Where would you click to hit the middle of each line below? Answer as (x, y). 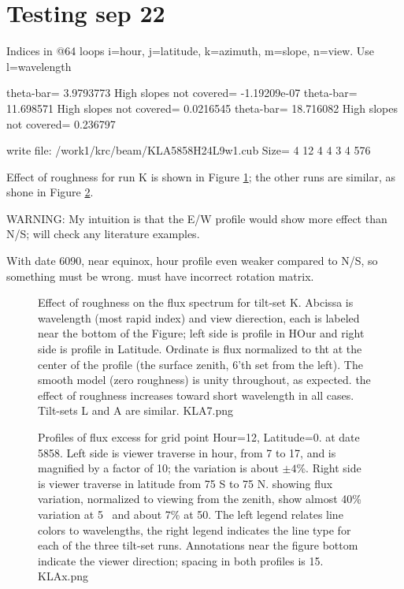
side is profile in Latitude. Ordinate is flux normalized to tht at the (200, 349)
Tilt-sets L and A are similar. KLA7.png (136, 410)
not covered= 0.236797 (61, 123)
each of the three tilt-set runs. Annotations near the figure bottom (198, 545)
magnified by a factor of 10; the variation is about (158, 468)
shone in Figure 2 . (50, 192)
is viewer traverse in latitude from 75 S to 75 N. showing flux (185, 483)
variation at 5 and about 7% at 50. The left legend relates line (191, 514)
